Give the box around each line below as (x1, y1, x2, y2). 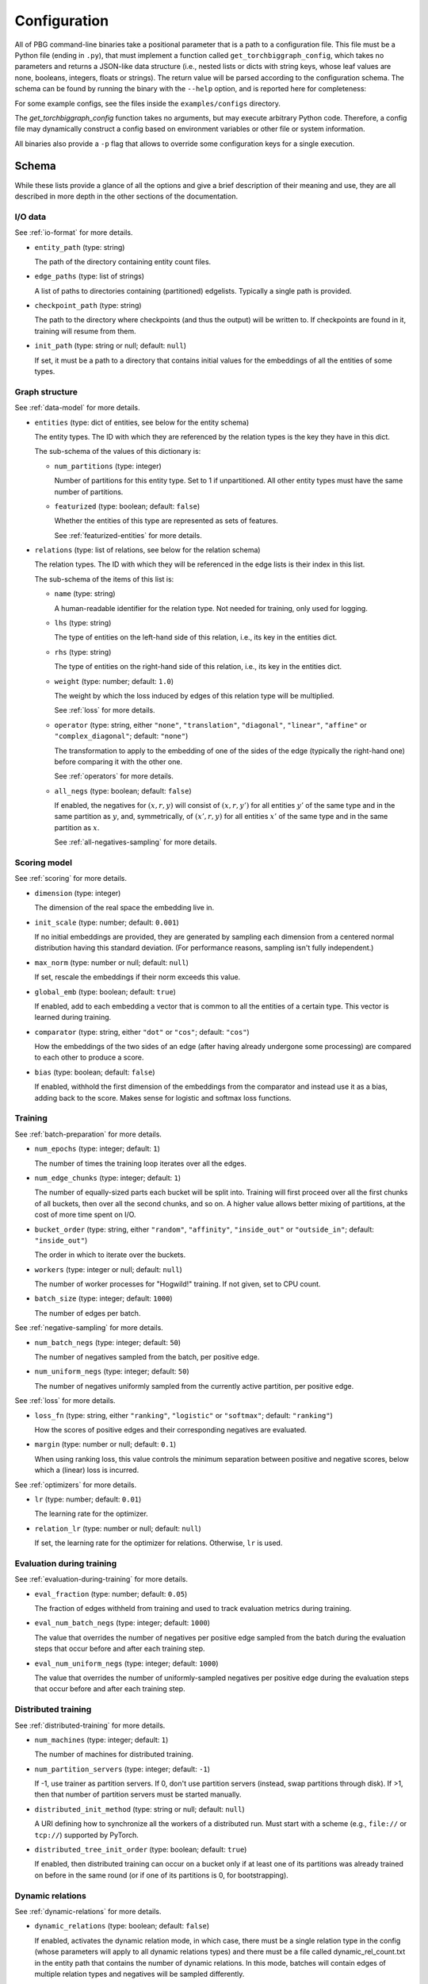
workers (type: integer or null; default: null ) (34, 1264, 182, 1274)
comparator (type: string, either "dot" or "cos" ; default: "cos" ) (34, 1027, 250, 1036)
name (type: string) (54, 589, 116, 598)
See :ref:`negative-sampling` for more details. (14, 1323, 164, 1332)
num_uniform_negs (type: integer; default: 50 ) (34, 1367, 189, 1376)
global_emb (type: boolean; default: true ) (34, 986, 176, 996)
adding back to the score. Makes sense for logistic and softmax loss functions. (34, 1093, 292, 1102)
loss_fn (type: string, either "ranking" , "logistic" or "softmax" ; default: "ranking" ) (34, 1410, 333, 1420)
